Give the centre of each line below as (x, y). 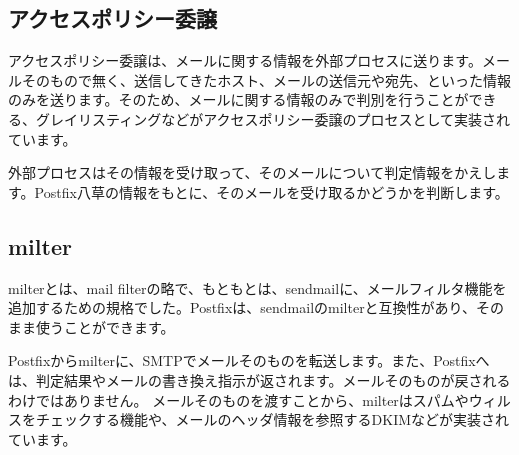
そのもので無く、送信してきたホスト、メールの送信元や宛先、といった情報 (266, 79)
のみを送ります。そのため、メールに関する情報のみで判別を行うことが (238, 99)
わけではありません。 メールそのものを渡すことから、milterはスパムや (238, 399)
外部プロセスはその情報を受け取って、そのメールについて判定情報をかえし (252, 172)
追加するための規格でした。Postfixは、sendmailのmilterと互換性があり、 (242, 307)
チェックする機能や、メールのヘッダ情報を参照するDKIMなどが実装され (272, 419)
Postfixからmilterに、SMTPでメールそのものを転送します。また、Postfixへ (249, 360)
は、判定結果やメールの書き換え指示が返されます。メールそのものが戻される (259, 379)
